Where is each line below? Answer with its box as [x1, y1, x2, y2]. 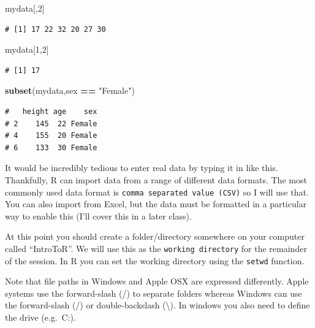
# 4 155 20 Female [5, 131, 97, 140]
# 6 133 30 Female [5, 143, 97, 152]
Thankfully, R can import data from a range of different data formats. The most [5, 173, 307, 186]
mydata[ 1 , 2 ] [5, 43, 49, 56]
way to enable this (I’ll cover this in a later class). [5, 209, 192, 222]
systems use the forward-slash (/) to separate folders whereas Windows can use [5, 286, 302, 299]
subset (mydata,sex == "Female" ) [5, 84, 135, 97]
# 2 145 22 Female [5, 119, 97, 128]
